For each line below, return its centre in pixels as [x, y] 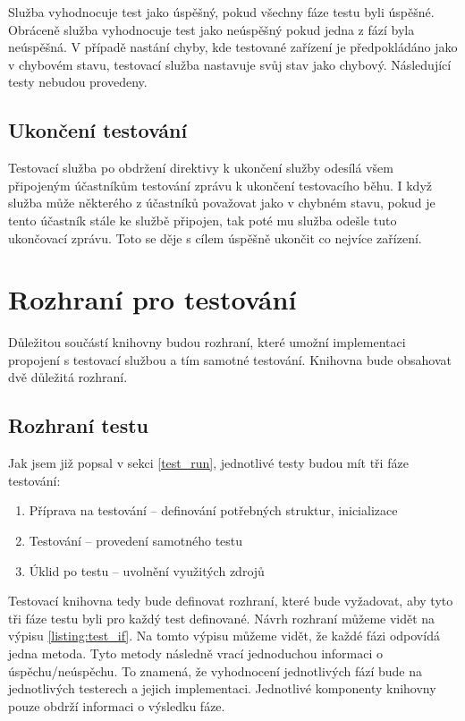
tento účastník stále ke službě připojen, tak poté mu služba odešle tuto [203, 220]
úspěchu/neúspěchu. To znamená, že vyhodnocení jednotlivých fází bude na [215, 670]
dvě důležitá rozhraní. [68, 377]
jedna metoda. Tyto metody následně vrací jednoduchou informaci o [196, 653]
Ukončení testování [98, 130]
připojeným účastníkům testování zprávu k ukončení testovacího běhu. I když [220, 185]
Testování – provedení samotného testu [136, 541]
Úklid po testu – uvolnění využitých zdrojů [147, 570]
